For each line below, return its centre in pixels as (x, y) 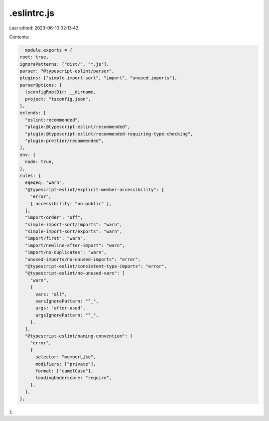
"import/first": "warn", (55, 238)
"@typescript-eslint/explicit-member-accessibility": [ (95, 190)
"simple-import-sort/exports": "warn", (74, 231)
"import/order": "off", (54, 217)
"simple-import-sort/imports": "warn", (74, 224)
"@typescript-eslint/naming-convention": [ (79, 336)
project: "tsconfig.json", (58, 99)
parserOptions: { (41, 85)
